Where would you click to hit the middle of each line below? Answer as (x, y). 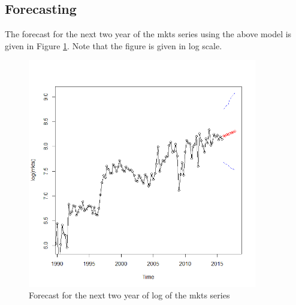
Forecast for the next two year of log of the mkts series (129, 295)
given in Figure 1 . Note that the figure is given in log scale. (114, 45)
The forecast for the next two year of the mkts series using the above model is (148, 34)
